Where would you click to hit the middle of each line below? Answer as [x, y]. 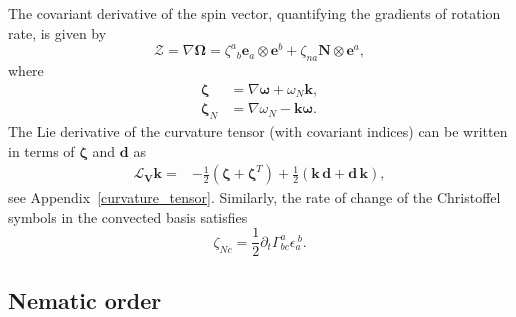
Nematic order [85, 299]
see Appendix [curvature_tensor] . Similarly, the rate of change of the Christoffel [254, 197]
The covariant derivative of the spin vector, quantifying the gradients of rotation [254, 13]
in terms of [41, 150]
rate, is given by [57, 32]
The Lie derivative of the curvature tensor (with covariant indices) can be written [258, 130]
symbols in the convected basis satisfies [128, 216]
